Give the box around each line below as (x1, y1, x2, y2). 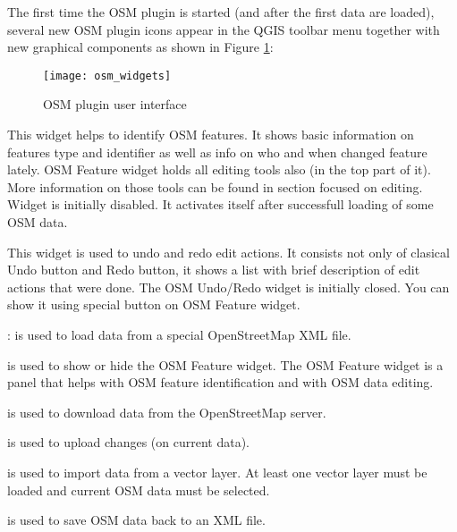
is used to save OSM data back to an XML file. (7, 511, 266, 529)
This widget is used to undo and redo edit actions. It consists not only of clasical (7, 242, 450, 261)
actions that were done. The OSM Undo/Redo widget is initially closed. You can (7, 277, 450, 296)
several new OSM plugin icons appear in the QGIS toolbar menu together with (7, 20, 440, 38)
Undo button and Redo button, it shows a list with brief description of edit (7, 260, 420, 279)
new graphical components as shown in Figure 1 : (7, 38, 274, 56)
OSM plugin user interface (43, 95, 187, 114)
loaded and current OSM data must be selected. (7, 480, 270, 499)
